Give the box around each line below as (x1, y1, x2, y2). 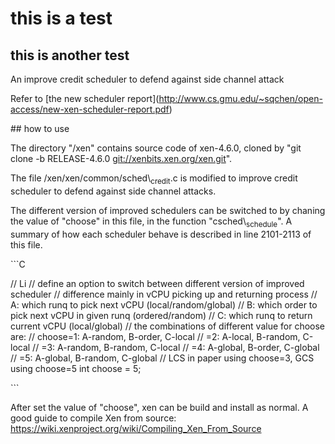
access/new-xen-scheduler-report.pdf (10, 103, 170, 115)
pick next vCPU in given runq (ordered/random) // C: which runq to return (10, 309, 313, 321)
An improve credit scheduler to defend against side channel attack (10, 73, 285, 85)
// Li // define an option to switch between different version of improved (10, 277, 305, 289)
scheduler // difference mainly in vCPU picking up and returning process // (10, 288, 318, 300)
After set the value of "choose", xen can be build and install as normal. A (10, 401, 309, 413)
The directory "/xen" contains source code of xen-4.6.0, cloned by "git (10, 142, 302, 154)
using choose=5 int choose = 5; (10, 362, 142, 374)
